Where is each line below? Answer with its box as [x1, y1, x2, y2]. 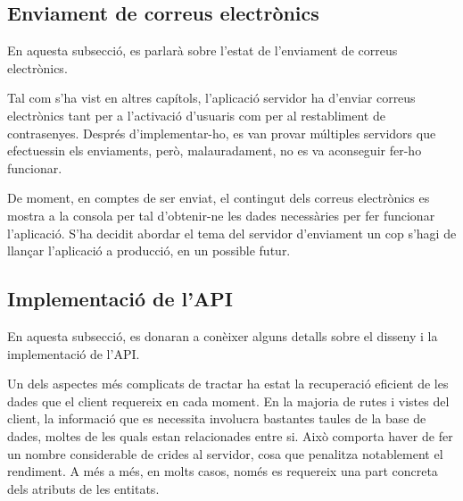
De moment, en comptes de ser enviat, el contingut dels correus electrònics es [7, 188, 430, 207]
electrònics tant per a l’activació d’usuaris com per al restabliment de [7, 105, 385, 124]
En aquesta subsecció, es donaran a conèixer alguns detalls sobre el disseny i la [7, 326, 438, 345]
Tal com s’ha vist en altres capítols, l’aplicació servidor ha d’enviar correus [7, 88, 416, 107]
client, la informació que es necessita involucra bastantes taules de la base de [7, 409, 426, 428]
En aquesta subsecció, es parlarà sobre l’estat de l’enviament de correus [7, 41, 398, 60]
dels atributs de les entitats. [7, 479, 160, 497]
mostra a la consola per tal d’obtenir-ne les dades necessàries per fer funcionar [7, 205, 435, 224]
